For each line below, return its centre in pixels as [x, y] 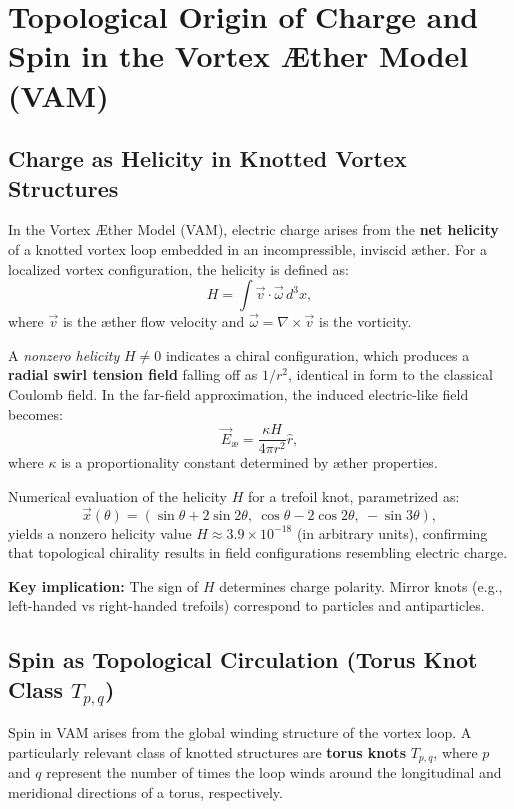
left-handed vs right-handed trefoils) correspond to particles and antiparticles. [246, 605]
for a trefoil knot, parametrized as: [353, 495]
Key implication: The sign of [103, 585]
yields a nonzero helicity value [100, 532]
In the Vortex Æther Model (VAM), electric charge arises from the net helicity [253, 229]
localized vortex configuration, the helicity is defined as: [178, 268]
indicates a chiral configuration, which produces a [317, 354]
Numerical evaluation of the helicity [117, 495]
